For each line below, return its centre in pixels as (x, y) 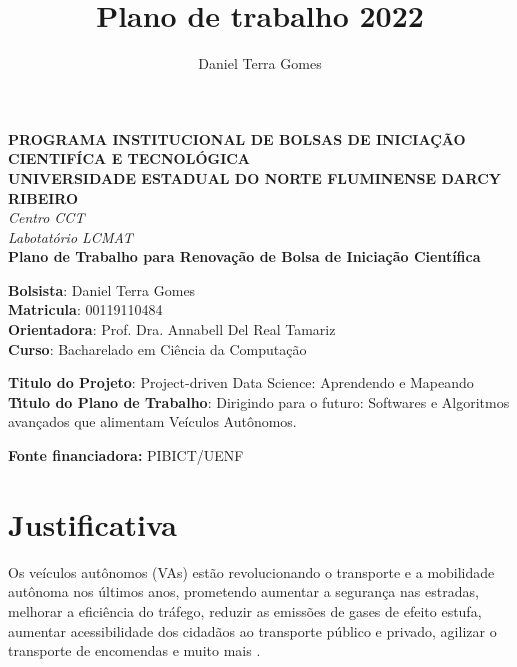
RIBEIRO (43, 197)
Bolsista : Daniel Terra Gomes (102, 289)
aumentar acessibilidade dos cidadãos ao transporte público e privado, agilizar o (252, 630)
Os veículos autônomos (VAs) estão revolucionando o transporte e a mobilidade (251, 571)
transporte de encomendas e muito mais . (134, 650)
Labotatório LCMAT (70, 236)
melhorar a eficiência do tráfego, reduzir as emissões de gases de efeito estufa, (245, 610)
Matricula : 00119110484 (85, 309)
